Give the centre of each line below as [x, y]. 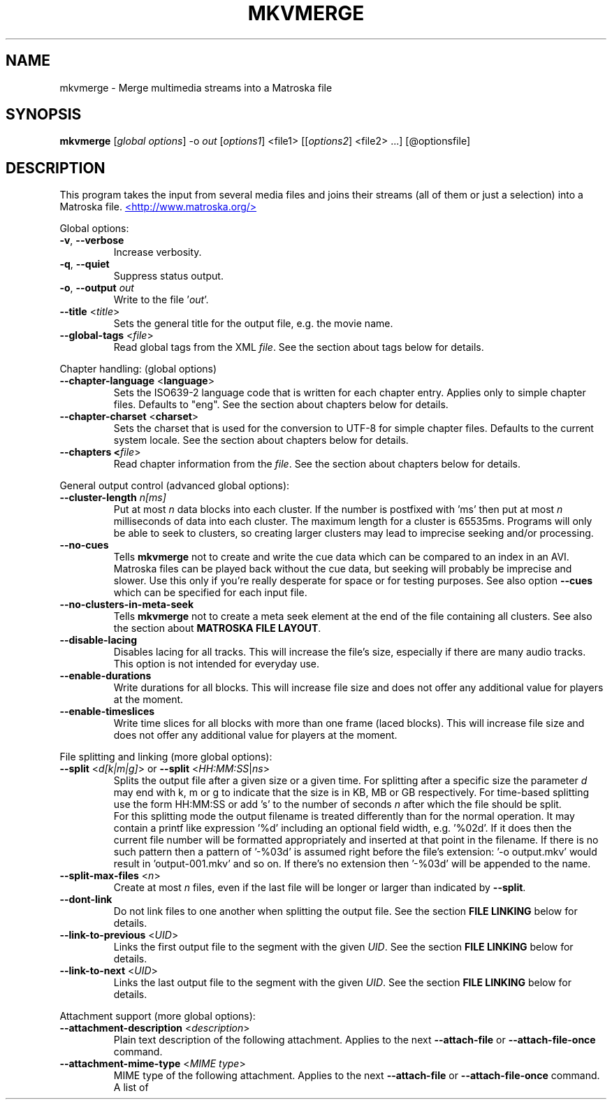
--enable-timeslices [107, 712]
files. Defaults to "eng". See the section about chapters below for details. [281, 405]
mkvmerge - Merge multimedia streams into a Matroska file [196, 87]
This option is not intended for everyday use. [217, 664]
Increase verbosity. [158, 252]
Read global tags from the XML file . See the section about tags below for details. [299, 347]
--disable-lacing [99, 640]
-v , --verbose [92, 240]
